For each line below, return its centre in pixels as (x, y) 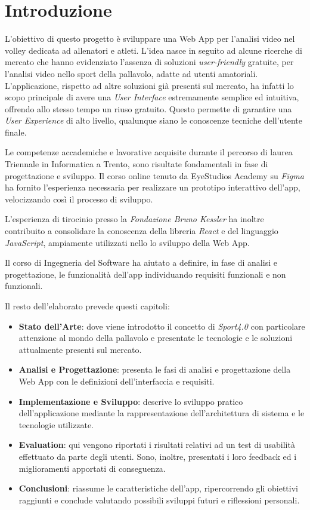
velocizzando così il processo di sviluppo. (79, 199)
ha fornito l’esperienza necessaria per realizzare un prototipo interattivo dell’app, (153, 187)
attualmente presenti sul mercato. (80, 349)
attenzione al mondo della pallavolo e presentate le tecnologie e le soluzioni (156, 338)
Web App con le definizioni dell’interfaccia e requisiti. (117, 381)
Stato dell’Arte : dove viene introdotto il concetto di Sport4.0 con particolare (162, 326)
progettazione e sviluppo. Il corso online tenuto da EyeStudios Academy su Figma (154, 175)
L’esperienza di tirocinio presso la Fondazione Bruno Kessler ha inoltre (134, 219)
